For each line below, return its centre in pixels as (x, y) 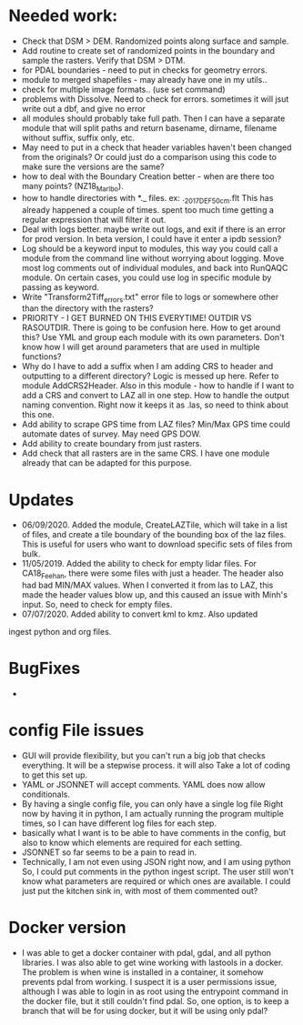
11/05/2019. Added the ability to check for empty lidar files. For (139, 564)
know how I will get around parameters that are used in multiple (141, 347)
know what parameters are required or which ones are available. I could (156, 881)
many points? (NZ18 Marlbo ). (72, 187)
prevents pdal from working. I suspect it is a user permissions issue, (149, 981)
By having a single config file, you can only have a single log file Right (152, 804)
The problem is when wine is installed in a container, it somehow (143, 972)
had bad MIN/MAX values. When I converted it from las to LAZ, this (147, 585)
